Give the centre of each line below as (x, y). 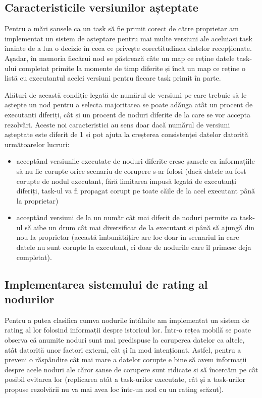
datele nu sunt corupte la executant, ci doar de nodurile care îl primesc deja (134, 247)
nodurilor (30, 299)
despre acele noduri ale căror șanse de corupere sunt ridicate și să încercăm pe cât (132, 369)
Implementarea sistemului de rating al (106, 284)
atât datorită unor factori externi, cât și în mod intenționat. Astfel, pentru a (123, 349)
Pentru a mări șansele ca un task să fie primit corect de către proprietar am (122, 28)
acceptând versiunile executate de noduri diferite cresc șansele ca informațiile (136, 161)
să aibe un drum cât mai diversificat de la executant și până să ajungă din (140, 227)
